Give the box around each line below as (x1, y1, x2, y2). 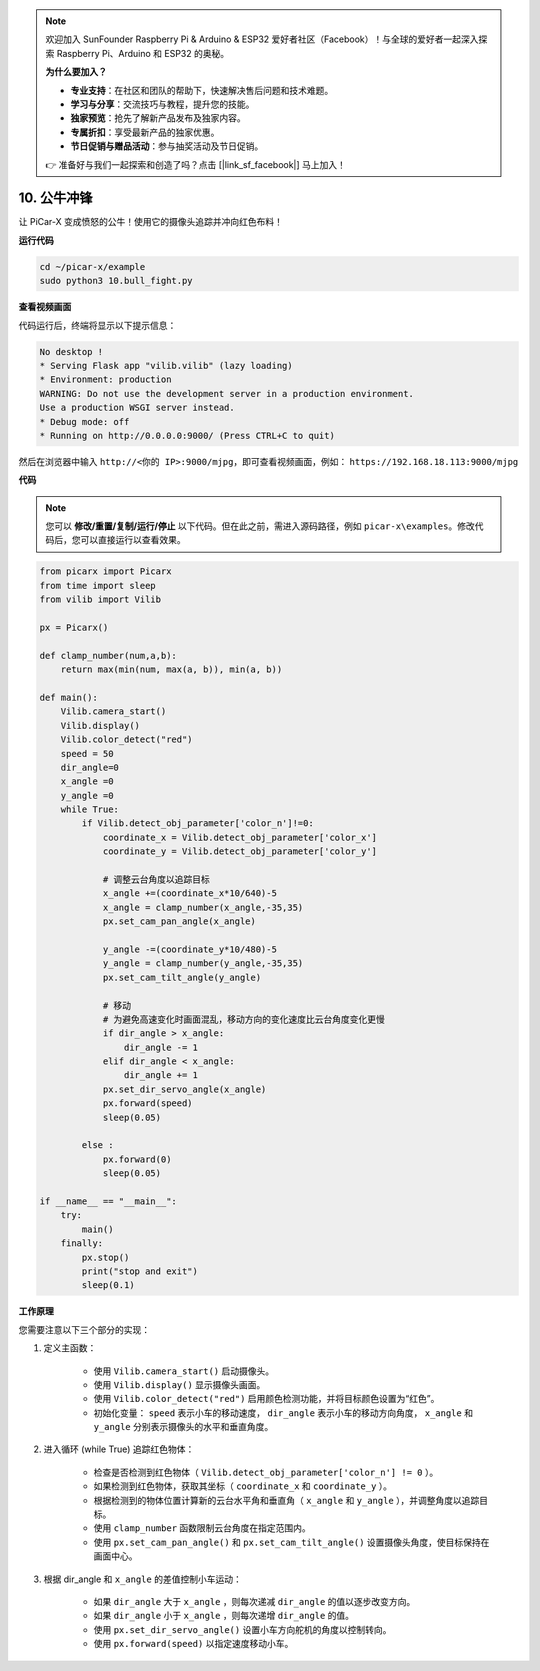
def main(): (39, 691, 99, 703)
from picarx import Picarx (39, 566, 172, 577)
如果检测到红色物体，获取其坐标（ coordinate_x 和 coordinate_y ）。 (93, 1480, 393, 1492)
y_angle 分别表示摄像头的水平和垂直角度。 (93, 1421, 274, 1433)
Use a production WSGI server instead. (39, 402, 235, 414)
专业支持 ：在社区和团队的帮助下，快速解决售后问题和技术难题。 (70, 84, 334, 96)
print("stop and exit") (81, 1265, 199, 1277)
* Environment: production (39, 374, 172, 385)
